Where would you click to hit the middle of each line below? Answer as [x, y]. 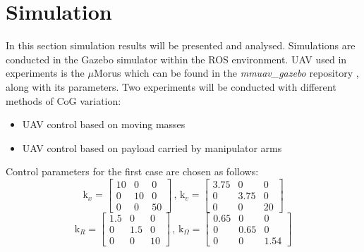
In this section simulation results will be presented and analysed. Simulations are [181, 45]
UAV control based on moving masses [104, 124]
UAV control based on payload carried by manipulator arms [152, 147]
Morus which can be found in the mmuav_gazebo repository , [226, 73]
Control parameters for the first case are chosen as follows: [132, 171]
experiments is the [45, 73]
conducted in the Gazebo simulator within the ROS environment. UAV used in [176, 59]
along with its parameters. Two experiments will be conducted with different [171, 86]
